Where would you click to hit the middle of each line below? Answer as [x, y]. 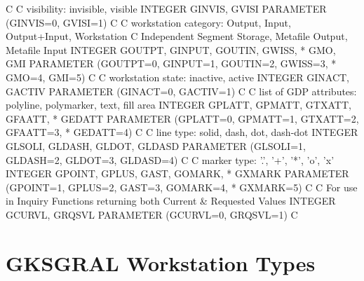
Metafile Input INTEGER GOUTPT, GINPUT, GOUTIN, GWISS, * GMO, [171, 49]
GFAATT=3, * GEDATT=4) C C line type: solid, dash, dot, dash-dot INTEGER [182, 132]
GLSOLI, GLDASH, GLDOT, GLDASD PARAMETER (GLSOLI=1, [156, 145]
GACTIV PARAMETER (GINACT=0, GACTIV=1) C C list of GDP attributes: [181, 91]
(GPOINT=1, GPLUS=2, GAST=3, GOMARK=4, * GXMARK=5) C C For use [182, 187]
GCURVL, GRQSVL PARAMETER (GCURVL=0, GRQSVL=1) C [152, 214]
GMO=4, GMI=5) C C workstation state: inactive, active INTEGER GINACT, [177, 77]
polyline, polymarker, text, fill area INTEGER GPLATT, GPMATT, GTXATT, [178, 105]
